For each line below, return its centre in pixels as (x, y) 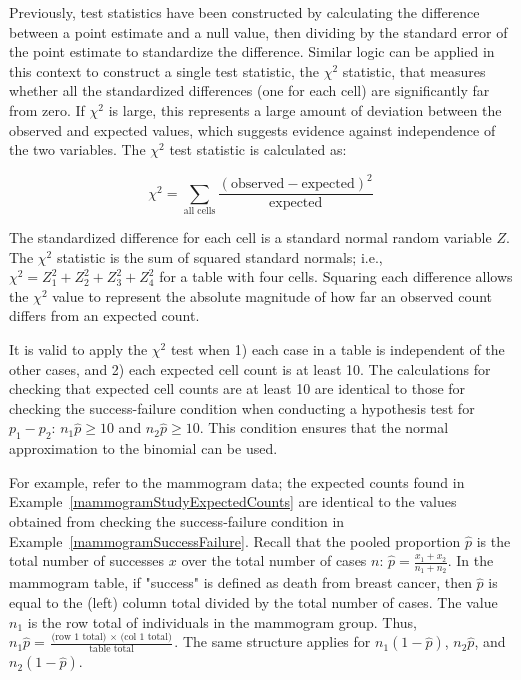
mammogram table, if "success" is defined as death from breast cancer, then (240, 582)
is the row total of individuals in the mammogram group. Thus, (222, 621)
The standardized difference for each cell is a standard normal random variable (250, 237)
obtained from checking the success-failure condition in (177, 520)
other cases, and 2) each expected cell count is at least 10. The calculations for (250, 368)
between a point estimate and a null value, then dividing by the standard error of (258, 31)
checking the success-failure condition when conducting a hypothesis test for (242, 407)
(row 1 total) (79, 637)
